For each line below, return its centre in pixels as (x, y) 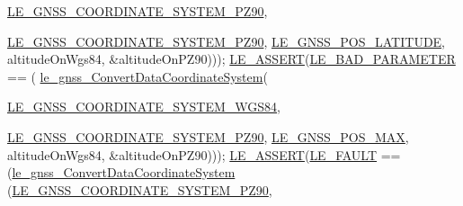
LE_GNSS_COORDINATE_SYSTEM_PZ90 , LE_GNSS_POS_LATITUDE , (227, 41)
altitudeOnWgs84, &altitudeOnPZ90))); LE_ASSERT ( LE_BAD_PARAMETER (231, 59)
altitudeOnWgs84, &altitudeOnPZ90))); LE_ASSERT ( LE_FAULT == (204, 154)
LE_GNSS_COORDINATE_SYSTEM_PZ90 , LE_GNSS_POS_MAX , (208, 136)
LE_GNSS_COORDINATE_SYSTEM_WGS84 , (144, 107)
